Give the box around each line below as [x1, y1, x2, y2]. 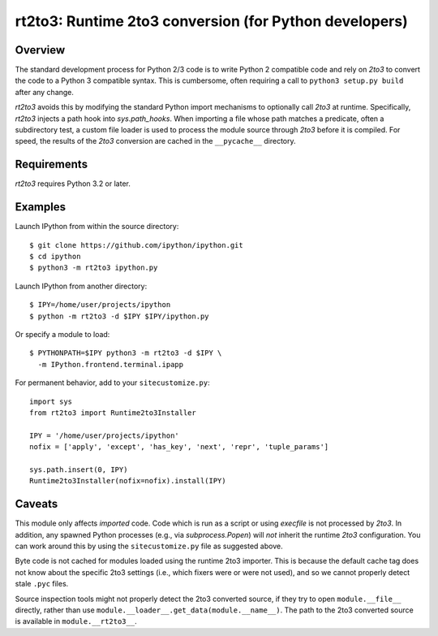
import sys [29, 396, 73, 406]
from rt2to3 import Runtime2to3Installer [29, 408, 196, 418]
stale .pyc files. [15, 579, 69, 589]
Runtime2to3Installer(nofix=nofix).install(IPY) [29, 476, 226, 486]
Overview [15, 43, 66, 57]
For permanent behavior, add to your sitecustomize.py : [15, 378, 210, 387]
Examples [15, 200, 67, 214]
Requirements [15, 158, 88, 171]
